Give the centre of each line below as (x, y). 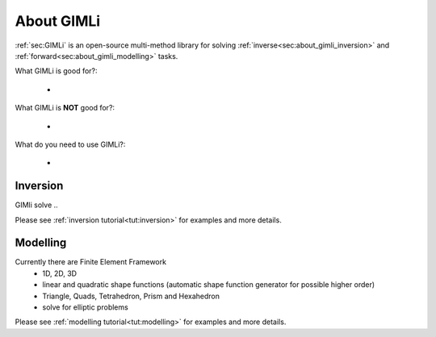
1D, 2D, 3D (59, 273)
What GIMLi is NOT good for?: (65, 108)
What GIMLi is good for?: (56, 71)
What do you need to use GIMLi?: (70, 144)
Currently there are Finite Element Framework (91, 262)
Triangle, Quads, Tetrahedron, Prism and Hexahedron (131, 296)
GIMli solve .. (36, 205)
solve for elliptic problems (85, 307)
